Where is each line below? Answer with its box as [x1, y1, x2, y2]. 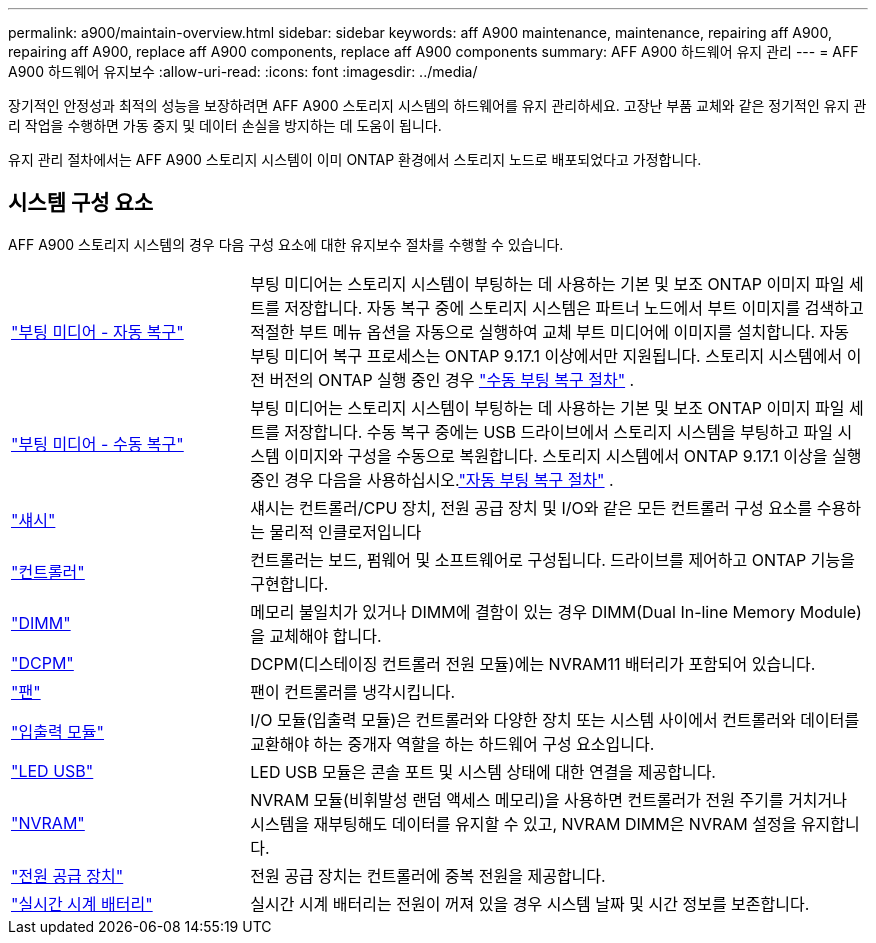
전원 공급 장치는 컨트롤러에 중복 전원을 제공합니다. [250, 865, 606, 886]
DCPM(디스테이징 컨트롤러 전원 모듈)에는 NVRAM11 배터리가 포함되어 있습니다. [250, 653, 816, 674]
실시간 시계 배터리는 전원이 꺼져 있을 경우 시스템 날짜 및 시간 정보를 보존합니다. [250, 893, 810, 914]
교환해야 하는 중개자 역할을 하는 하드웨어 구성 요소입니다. [250, 733, 655, 754]
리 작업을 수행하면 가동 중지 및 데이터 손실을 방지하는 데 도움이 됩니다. [8, 117, 442, 134]
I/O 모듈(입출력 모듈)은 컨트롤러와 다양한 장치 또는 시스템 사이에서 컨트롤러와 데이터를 [250, 709, 860, 730]
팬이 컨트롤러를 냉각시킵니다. [250, 681, 456, 702]
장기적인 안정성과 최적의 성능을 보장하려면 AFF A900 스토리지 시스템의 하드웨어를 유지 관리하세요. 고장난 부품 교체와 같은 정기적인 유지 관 [8, 97, 867, 114]
